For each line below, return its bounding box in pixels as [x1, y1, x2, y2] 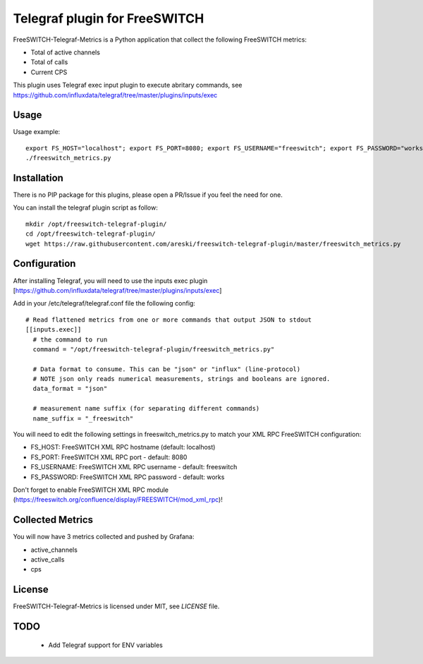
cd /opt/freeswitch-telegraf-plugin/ [25, 230, 157, 238]
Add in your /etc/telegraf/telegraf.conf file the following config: [13, 299, 195, 308]
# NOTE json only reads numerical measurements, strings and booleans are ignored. [32, 375, 331, 383]
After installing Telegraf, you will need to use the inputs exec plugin [13, 276, 208, 285]
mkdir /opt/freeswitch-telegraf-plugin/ [25, 219, 167, 228]
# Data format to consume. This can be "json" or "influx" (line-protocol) [32, 365, 301, 373]
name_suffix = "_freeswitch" [32, 414, 134, 423]
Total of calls [30, 58, 68, 66]
